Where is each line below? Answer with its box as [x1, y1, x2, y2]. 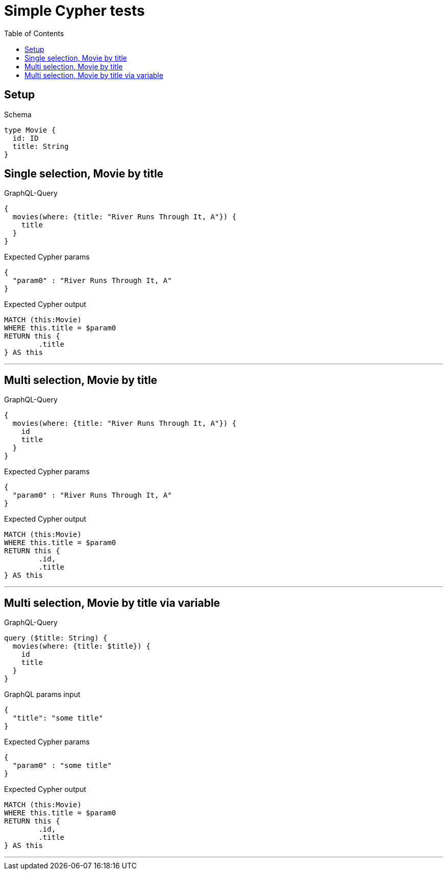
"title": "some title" [12, 714, 103, 723]
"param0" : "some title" [12, 761, 112, 770]
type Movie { [4, 125, 56, 134]
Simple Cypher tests [4, 2, 145, 19]
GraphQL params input [4, 690, 81, 699]
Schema [4, 110, 32, 119]
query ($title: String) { [4, 634, 108, 642]
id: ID [12, 134, 39, 142]
